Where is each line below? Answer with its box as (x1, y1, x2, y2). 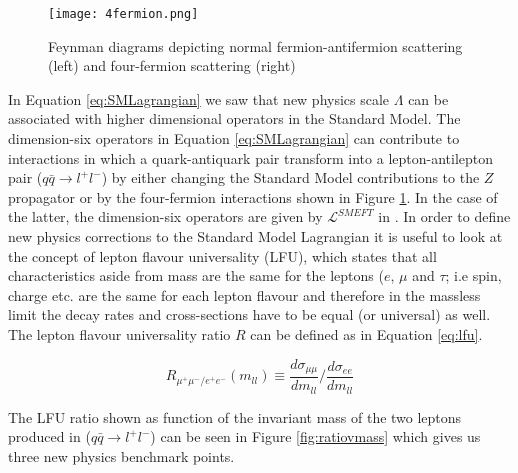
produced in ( (8, 426, 91, 447)
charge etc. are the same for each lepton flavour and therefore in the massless (8, 284, 481, 305)
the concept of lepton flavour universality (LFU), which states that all (8, 245, 437, 266)
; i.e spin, (445, 265, 502, 286)
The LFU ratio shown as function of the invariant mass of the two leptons (8, 406, 462, 427)
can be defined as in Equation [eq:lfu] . (250, 323, 483, 344)
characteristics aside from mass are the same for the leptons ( (8, 265, 384, 286)
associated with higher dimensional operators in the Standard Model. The (8, 108, 461, 129)
